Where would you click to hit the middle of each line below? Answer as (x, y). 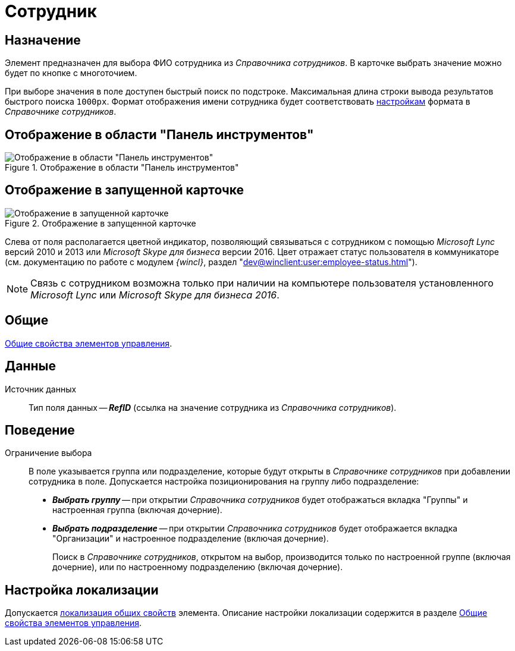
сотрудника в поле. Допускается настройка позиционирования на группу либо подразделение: (224, 482)
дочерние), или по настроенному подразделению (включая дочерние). (198, 567)
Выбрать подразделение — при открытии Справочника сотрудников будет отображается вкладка (255, 529)
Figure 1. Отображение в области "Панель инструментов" (122, 168)
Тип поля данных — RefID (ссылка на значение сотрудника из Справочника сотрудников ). (213, 407)
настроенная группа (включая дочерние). (137, 510)
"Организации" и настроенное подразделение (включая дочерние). (191, 539)
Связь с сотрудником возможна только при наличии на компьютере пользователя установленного (262, 283)
